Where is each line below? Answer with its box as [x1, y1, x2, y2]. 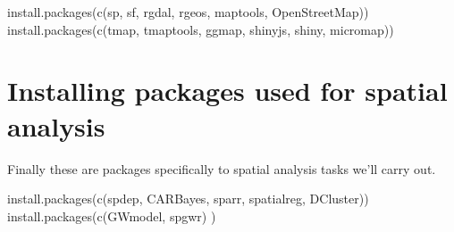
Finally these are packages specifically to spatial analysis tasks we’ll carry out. [7, 159, 436, 178]
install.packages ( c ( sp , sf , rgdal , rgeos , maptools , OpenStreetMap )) [7, 3, 369, 21]
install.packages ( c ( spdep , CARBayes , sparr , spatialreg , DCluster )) [7, 189, 369, 208]
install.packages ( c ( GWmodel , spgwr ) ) [7, 206, 216, 225]
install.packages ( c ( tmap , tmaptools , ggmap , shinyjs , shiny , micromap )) [7, 20, 394, 38]
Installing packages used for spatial [7, 72, 448, 109]
